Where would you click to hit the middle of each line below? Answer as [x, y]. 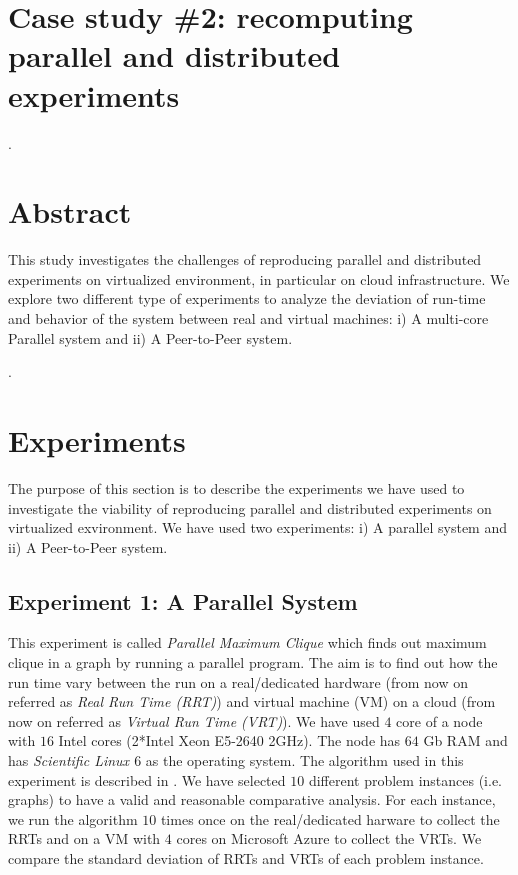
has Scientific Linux [69, 760]
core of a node [439, 720]
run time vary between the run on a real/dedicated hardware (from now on [238, 681]
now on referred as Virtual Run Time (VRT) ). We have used [194, 720]
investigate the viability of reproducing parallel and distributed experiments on [250, 507]
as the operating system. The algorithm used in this [304, 760]
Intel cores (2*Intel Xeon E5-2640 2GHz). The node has [229, 740]
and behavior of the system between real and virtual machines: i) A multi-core [248, 318]
